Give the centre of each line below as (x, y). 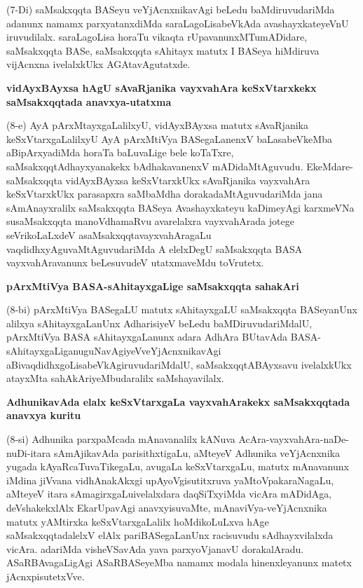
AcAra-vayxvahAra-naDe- (294, 439)
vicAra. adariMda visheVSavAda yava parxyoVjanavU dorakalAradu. (155, 548)
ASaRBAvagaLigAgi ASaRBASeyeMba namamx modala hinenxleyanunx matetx (179, 562)
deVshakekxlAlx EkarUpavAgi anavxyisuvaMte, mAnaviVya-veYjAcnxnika (167, 507)
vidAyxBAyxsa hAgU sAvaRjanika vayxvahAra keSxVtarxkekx (162, 87)
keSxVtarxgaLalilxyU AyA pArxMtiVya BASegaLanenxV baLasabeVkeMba (169, 138)
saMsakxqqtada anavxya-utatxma (89, 101)
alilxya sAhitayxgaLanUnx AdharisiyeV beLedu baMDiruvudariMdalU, (159, 323)
